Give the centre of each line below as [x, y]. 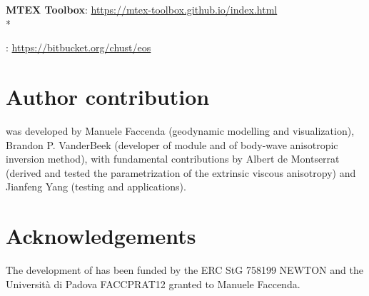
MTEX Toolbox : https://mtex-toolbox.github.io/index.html [142, 9]
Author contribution [108, 96]
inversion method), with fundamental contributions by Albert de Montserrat [173, 159]
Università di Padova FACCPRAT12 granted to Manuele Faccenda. [153, 284]
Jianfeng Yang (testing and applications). [96, 187]
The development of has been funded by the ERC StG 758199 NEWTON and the [184, 270]
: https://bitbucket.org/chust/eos [79, 47]
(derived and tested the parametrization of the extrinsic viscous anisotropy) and [181, 172]
